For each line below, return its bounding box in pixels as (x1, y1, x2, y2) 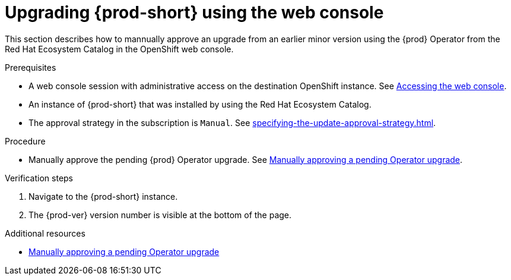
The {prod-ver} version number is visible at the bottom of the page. (28, 209, 292, 220)
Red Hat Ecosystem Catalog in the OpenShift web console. (5, 43, 234, 54)
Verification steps (5, 172, 74, 183)
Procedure (5, 136, 46, 146)
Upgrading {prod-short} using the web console (5, 2, 384, 23)
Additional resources (5, 228, 85, 238)
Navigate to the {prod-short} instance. (28, 191, 178, 202)
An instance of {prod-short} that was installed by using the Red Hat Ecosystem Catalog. (28, 99, 372, 109)
